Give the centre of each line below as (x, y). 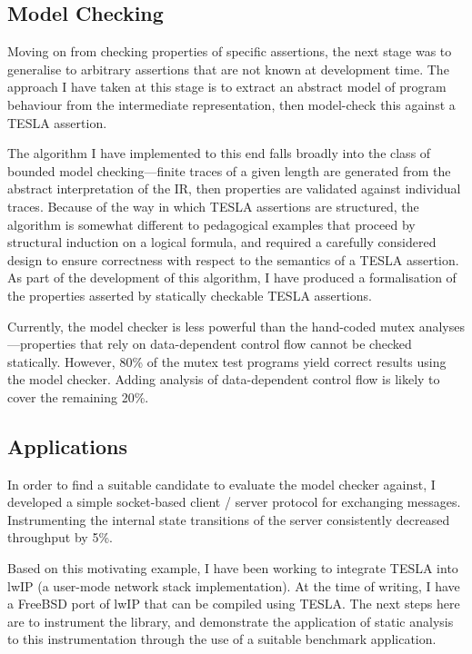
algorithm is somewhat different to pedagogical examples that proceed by (211, 224)
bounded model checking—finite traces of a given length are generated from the (229, 170)
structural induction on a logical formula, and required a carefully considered (222, 242)
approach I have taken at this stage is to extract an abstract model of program (227, 87)
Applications (68, 446)
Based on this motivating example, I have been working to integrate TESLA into (233, 568)
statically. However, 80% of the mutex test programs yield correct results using (227, 361)
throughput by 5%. (60, 537)
